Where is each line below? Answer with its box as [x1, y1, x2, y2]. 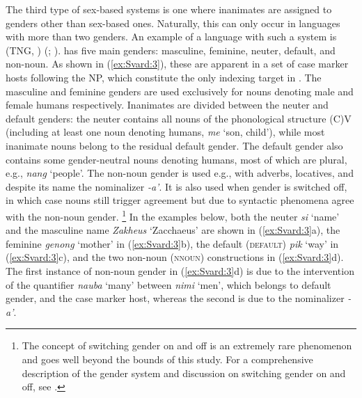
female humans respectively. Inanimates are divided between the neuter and [6, 97, 329, 112]
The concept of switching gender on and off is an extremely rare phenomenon [22, 338, 352, 353]
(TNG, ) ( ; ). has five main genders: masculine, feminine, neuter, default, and [6, 42, 336, 57]
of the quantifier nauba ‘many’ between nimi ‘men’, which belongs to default [6, 277, 331, 292]
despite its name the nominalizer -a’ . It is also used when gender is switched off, [6, 179, 347, 193]
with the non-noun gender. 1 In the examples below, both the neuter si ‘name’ [6, 207, 340, 223]
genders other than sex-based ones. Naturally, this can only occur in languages [6, 15, 340, 30]
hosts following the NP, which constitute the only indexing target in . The [6, 70, 322, 84]
